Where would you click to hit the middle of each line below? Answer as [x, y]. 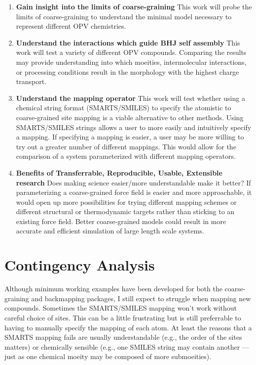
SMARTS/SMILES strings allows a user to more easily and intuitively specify [134, 127]
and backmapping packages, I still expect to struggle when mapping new [141, 298]
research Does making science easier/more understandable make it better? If [133, 182]
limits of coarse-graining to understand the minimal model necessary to [124, 16]
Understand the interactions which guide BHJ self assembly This [128, 42]
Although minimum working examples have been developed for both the [113, 289]
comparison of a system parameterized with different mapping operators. [126, 156]
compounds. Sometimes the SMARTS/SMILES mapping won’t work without [121, 308]
